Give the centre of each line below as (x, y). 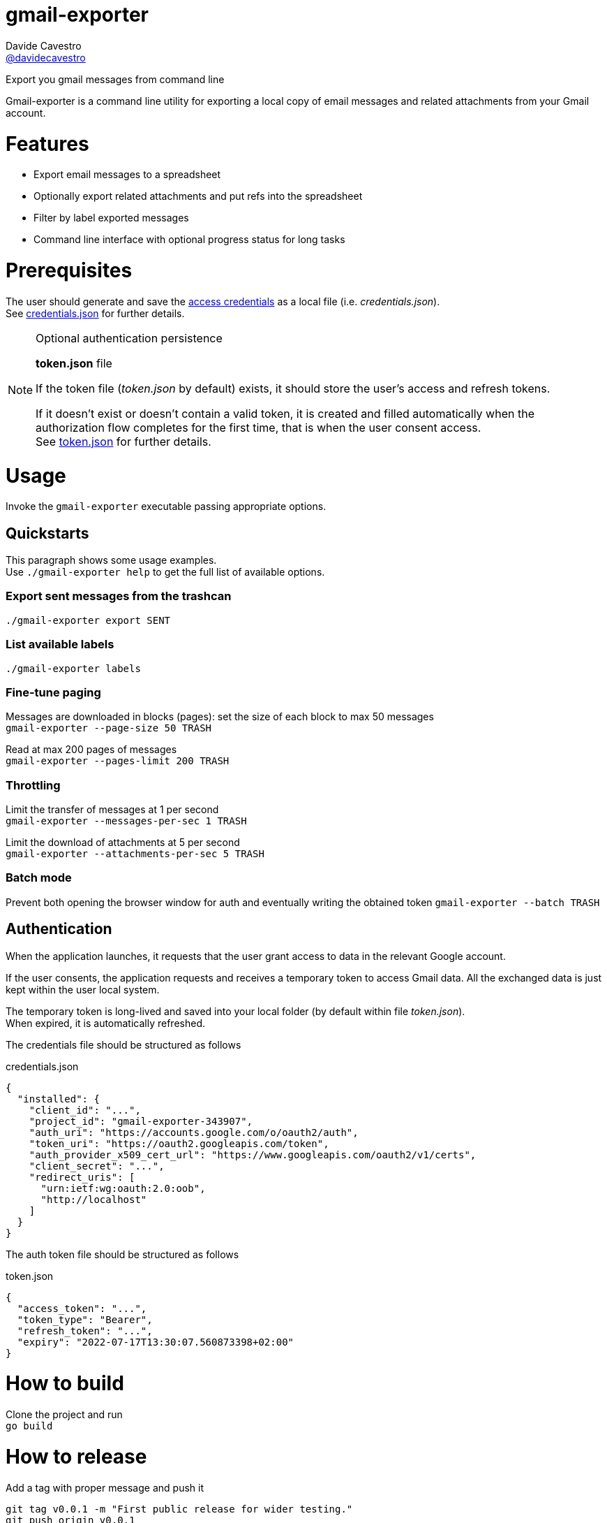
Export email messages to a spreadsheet (127, 175)
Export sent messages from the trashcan (119, 596)
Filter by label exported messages (111, 218)
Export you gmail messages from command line (115, 79)
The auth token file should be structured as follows (122, 1254)
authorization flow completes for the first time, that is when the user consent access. (258, 427)
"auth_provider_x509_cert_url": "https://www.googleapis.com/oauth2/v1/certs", (253, 1154)
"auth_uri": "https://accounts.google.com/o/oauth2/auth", (194, 1132)
